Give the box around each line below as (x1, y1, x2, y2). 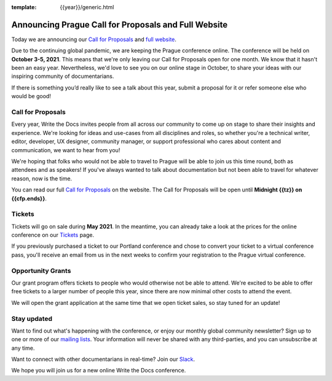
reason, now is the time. (11, 175, 73, 182)
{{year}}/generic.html (60, 4, 114, 10)
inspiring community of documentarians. (11, 72, 114, 80)
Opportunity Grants (11, 266, 71, 275)
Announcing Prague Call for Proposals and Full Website (11, 19, 227, 30)
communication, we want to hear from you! (11, 146, 121, 153)
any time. (11, 344, 35, 352)
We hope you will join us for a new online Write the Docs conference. (11, 367, 186, 374)
